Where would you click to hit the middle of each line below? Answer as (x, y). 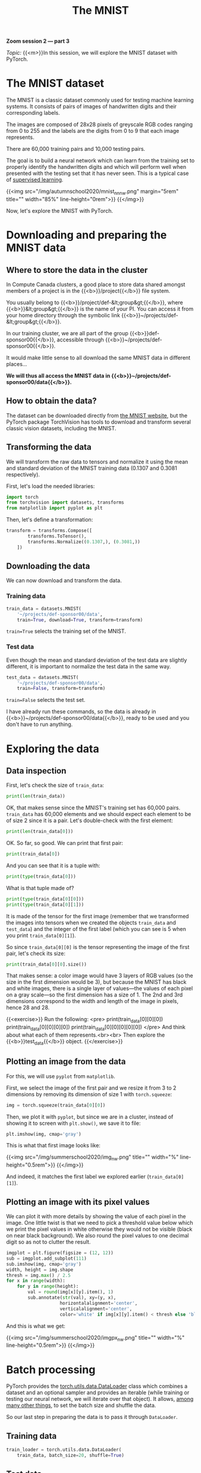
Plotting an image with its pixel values (78, 1202)
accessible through (80, 340)
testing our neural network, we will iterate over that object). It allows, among (100, 1399)
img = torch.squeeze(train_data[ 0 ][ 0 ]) (56, 1105)
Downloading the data (48, 566)
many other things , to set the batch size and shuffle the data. (81, 1405)
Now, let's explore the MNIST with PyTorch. (60, 210)
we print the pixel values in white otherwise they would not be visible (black (99, 1229)
